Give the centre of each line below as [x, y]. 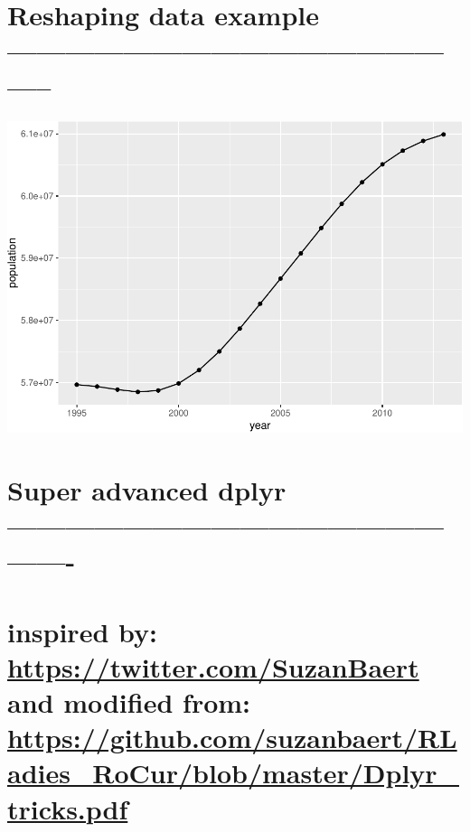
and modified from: [129, 702]
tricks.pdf [68, 808]
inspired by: [82, 631]
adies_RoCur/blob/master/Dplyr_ [233, 773]
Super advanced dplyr [147, 489]
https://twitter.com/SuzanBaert [213, 666]
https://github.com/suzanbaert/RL [232, 738]
